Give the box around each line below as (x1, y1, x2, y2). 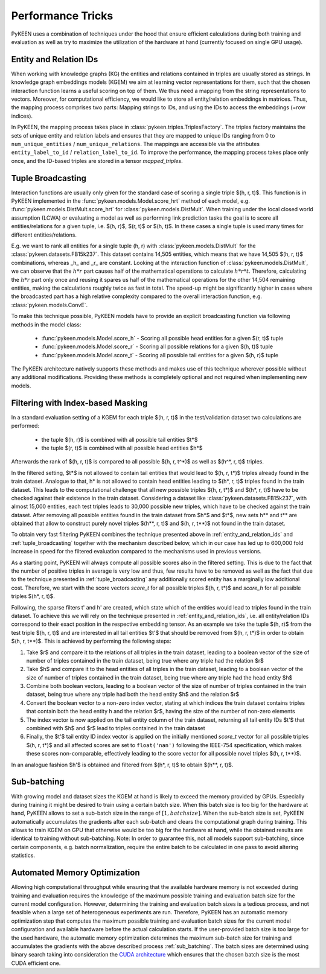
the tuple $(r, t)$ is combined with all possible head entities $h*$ (41, 444, 203, 451)
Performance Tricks (11, 9, 113, 22)
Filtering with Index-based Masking (11, 398, 148, 408)
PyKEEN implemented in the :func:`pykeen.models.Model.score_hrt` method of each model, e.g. (11, 197, 250, 205)
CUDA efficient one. (11, 960, 61, 967)
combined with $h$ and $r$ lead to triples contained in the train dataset (26, 725, 205, 732)
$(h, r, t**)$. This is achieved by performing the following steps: (11, 637, 171, 645)
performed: (11, 422, 39, 430)
